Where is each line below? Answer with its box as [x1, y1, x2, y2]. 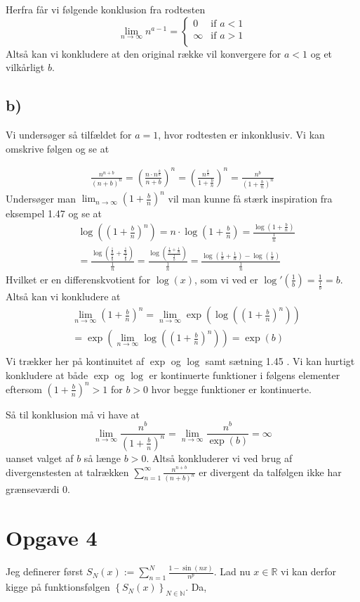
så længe [84, 450, 121, 465]
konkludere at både [6, 367, 88, 382]
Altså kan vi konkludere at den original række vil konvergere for [6, 46, 281, 60]
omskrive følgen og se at [6, 141, 109, 155]
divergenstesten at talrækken [6, 464, 129, 479]
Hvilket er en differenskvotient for [6, 271, 151, 286]
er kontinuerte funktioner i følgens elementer [149, 367, 340, 382]
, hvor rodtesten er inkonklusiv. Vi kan [158, 127, 325, 141]
